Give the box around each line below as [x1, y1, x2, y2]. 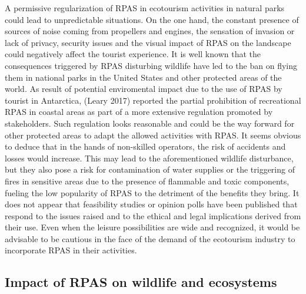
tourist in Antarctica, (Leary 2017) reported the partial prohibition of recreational [5, 94, 301, 106]
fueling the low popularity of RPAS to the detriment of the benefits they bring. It [5, 186, 300, 199]
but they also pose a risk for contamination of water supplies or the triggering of [5, 163, 295, 176]
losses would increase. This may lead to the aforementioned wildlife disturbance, [5, 151, 294, 164]
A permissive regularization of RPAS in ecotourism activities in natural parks [5, 2, 285, 14]
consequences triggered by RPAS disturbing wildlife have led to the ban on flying [5, 59, 297, 71]
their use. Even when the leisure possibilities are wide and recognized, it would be [5, 221, 300, 233]
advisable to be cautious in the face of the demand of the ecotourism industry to [5, 232, 295, 245]
